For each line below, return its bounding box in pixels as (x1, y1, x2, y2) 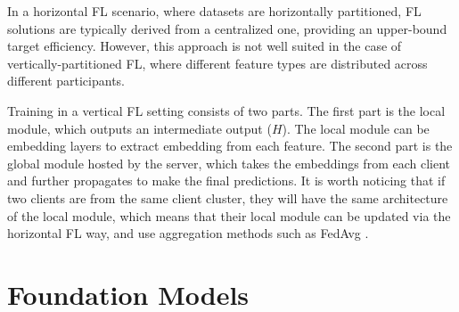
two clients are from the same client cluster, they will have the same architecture (7, 188, 448, 207)
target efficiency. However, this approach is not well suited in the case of (7, 37, 402, 55)
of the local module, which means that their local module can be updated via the (7, 206, 451, 225)
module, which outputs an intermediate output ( (7, 119, 272, 137)
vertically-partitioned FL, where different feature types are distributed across (7, 53, 428, 72)
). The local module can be (282, 119, 430, 137)
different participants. (7, 71, 126, 90)
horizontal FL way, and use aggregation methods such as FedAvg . (7, 224, 369, 242)
